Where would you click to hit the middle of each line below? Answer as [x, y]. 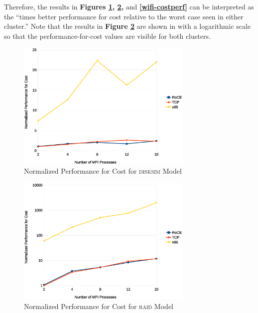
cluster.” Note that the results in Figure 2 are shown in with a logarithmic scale [128, 26]
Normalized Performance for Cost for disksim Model [103, 171]
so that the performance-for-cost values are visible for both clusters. [107, 36]
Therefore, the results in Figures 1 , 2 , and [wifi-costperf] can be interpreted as [129, 6]
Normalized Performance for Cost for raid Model [99, 306]
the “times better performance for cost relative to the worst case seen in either [124, 16]
